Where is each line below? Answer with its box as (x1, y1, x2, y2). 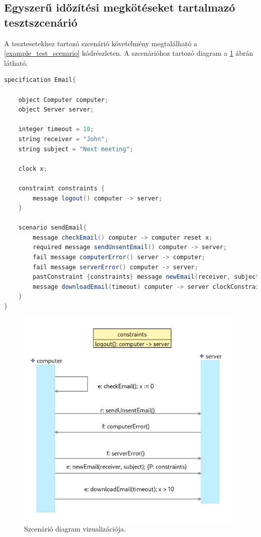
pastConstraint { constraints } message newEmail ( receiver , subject (33, 273, 259, 281)
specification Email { (4, 76, 76, 84)
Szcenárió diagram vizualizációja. (24, 523, 126, 533)
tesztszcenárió (4, 14, 78, 30)
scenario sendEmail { (18, 224, 87, 232)
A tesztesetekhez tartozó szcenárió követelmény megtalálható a (4, 38, 197, 48)
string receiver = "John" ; (18, 135, 108, 143)
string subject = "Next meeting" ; (18, 145, 134, 153)
